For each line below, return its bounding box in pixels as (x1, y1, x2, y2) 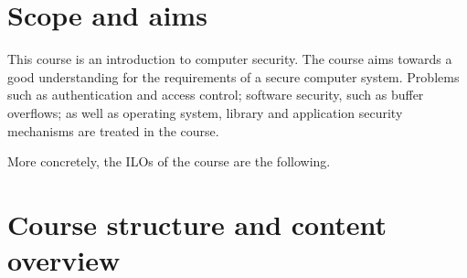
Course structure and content (7, 205, 387, 242)
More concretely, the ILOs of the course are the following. (7, 152, 331, 171)
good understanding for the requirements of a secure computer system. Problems (7, 67, 460, 86)
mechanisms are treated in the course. (7, 121, 219, 140)
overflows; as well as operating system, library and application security (7, 102, 403, 122)
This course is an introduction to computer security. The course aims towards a (7, 49, 452, 69)
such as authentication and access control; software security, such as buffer (7, 85, 424, 104)
